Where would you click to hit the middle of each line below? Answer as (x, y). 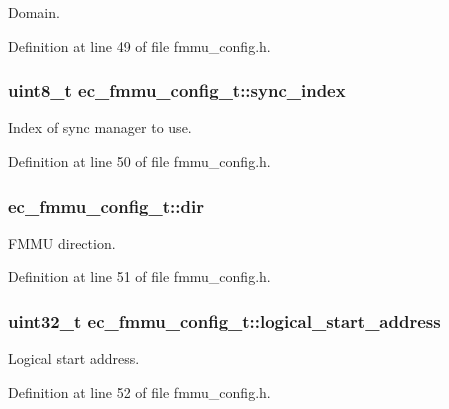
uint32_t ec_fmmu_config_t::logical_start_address (224, 320)
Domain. (34, 12)
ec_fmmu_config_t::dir (106, 205)
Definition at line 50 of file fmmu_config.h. (139, 161)
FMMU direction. (62, 242)
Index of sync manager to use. (100, 127)
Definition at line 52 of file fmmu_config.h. (139, 391)
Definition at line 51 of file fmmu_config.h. (139, 276)
